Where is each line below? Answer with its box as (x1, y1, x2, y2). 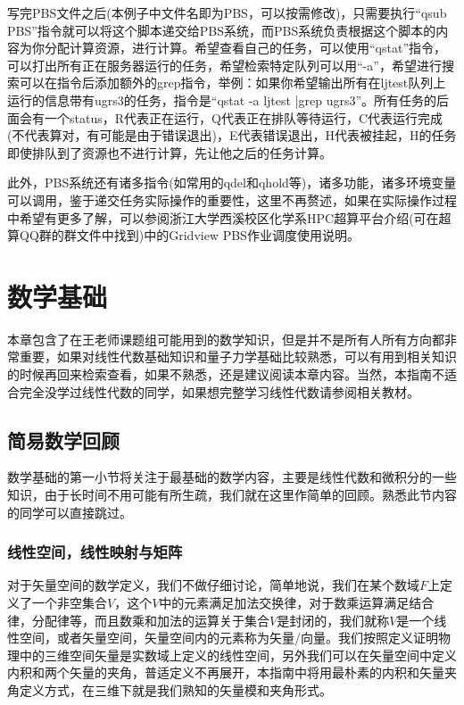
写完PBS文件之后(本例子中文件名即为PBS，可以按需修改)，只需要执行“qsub (7, 4, 447, 21)
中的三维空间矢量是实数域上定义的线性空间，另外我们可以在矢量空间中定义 (19, 645, 457, 664)
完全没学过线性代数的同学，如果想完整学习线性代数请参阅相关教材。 (19, 382, 419, 401)
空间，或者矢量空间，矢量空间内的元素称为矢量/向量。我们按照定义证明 (19, 628, 438, 647)
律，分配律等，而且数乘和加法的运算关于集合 (7, 610, 269, 629)
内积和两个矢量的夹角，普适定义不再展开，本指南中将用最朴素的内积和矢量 (7, 663, 444, 682)
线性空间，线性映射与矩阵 (7, 541, 183, 563)
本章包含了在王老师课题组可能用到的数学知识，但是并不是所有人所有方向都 (7, 329, 444, 348)
